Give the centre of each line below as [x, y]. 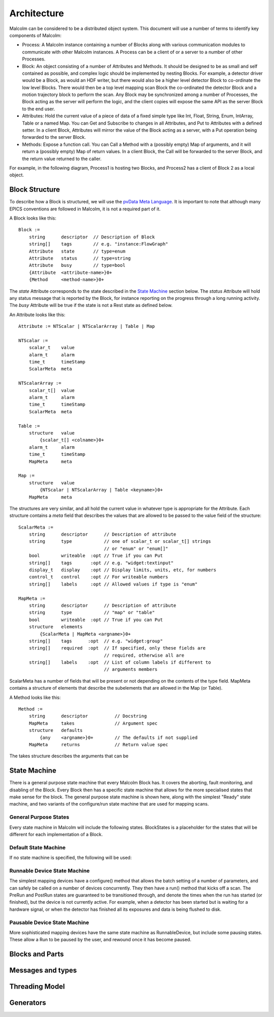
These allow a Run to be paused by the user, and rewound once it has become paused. [100, 940]
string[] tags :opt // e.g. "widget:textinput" [101, 563]
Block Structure [35, 190]
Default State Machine [38, 847]
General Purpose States [39, 817]
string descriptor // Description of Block [92, 237]
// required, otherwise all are [144, 655]
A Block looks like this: [33, 218]
